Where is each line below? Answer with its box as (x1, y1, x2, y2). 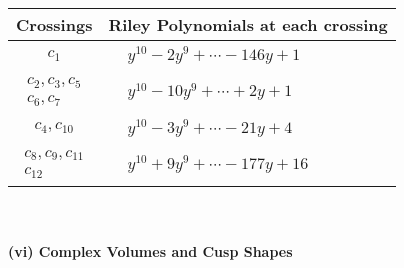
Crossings (16, 13, 93, 36)
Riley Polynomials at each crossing (108, 13, 388, 36)
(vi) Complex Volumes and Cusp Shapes (8, 240, 293, 261)
